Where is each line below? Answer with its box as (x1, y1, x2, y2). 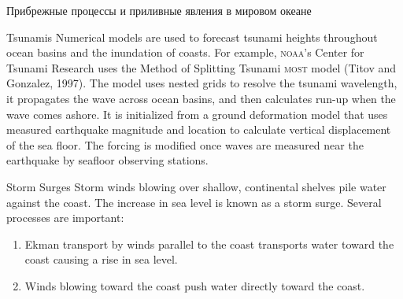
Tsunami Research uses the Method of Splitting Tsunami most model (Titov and (6, 59, 397, 76)
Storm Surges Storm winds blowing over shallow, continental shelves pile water (6, 178, 386, 194)
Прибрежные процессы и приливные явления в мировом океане (6, 2, 312, 18)
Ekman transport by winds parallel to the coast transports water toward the (24, 235, 394, 252)
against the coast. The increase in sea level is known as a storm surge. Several (6, 194, 382, 210)
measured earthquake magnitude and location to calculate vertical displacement (6, 121, 391, 138)
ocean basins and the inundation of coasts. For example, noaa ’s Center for (6, 44, 364, 61)
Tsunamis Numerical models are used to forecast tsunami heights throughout (6, 28, 378, 45)
